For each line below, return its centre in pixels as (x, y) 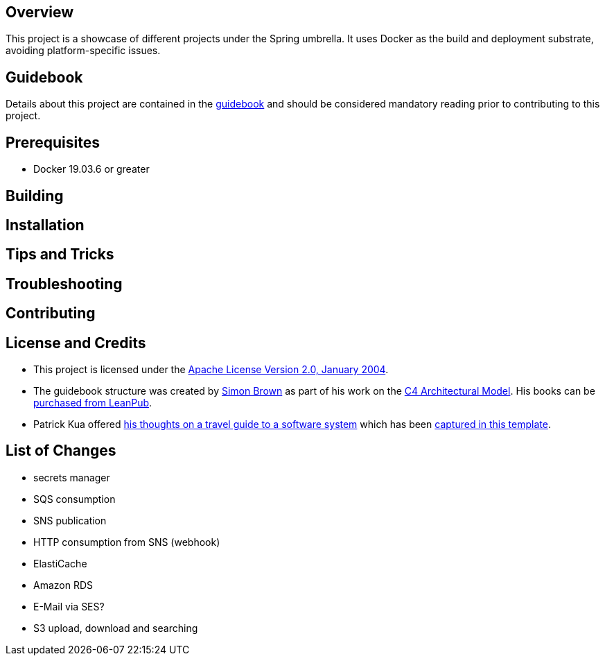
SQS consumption (74, 499)
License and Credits (76, 343)
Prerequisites (53, 142)
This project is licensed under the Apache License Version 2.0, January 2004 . (211, 370)
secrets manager (72, 477)
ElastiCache (60, 563)
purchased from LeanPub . (93, 403)
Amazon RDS (63, 585)
